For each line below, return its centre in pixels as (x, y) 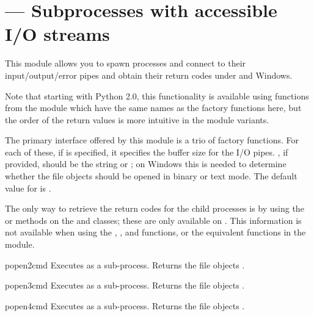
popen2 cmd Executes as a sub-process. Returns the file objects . (125, 264)
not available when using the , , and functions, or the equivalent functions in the (155, 232)
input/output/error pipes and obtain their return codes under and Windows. (149, 75)
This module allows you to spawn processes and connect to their (126, 63)
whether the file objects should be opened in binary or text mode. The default (151, 176)
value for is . (28, 188)
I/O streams (57, 34)
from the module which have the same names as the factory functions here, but (153, 108)
